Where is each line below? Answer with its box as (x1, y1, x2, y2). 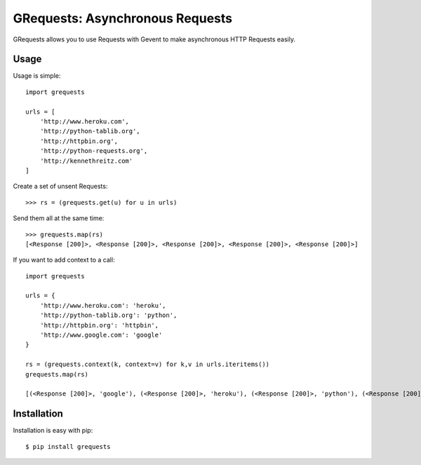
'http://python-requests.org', (39, 147, 148, 155)
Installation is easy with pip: (13, 426, 93, 435)
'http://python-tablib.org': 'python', (39, 311, 178, 319)
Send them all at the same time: (13, 214, 105, 222)
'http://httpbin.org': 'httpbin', (39, 321, 159, 329)
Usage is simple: (13, 72, 61, 80)
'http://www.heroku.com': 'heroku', (39, 302, 166, 309)
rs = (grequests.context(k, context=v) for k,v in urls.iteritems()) (25, 360, 270, 368)
